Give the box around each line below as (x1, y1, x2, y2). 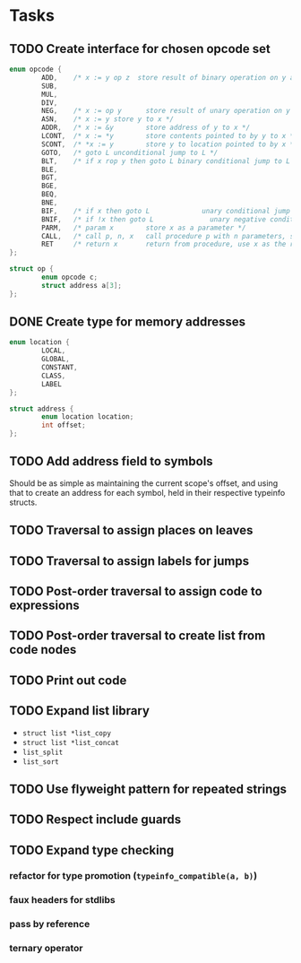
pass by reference (9, 917, 90, 930)
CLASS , (41, 371, 66, 380)
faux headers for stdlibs (9, 893, 116, 906)
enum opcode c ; (41, 273, 99, 282)
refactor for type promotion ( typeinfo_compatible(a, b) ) (9, 869, 258, 881)
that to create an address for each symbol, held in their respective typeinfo (9, 487, 286, 498)
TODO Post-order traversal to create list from (9, 629, 266, 644)
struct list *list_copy (21, 728, 112, 738)
